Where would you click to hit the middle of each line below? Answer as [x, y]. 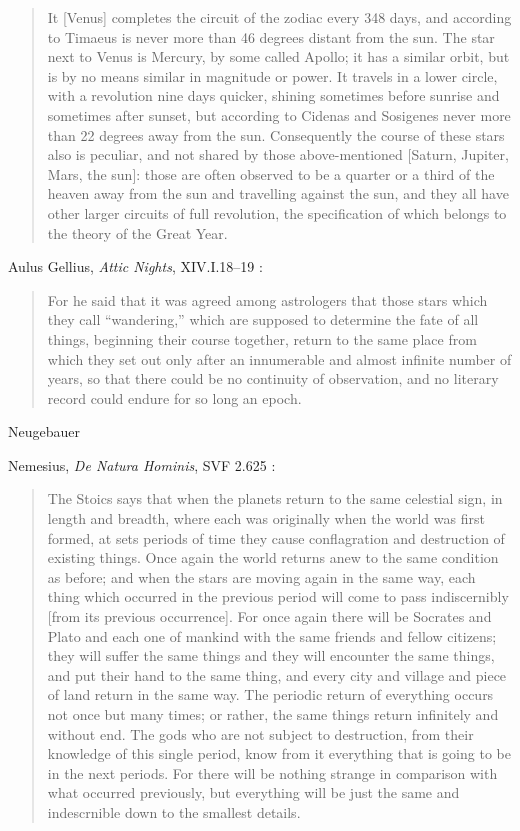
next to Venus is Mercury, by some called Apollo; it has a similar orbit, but [278, 56]
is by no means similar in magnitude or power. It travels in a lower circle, [272, 75]
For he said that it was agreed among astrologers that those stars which [267, 299]
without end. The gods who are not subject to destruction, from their [260, 733]
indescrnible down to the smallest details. [174, 811]
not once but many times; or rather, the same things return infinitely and [273, 714]
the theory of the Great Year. [137, 232]
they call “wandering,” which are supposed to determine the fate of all [263, 319]
